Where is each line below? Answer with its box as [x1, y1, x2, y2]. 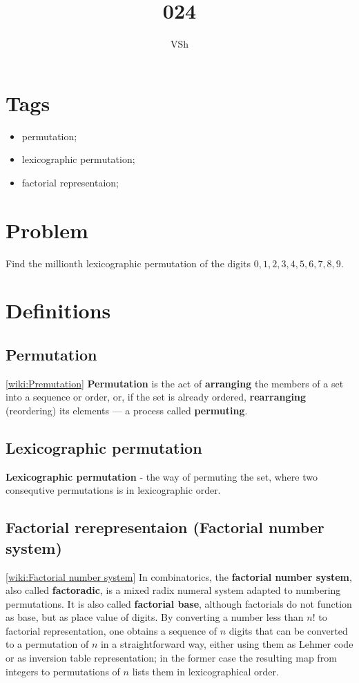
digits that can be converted [229, 623, 348, 637]
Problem [6, 215, 88, 244]
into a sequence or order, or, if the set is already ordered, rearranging [6, 389, 307, 404]
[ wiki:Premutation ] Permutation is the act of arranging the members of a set [6, 376, 344, 390]
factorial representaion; [21, 175, 119, 189]
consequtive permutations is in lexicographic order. [6, 483, 221, 497]
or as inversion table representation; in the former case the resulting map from [6, 651, 337, 665]
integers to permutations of [6, 664, 120, 678]
